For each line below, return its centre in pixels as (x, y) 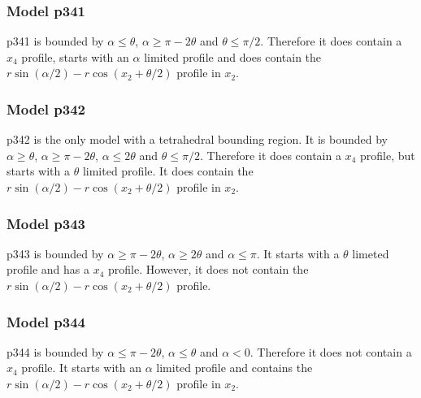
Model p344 (46, 321)
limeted (371, 253)
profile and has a (48, 269)
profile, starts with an (75, 56)
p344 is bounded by (55, 351)
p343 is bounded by (55, 253)
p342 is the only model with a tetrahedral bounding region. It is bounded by (197, 139)
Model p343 (46, 223)
